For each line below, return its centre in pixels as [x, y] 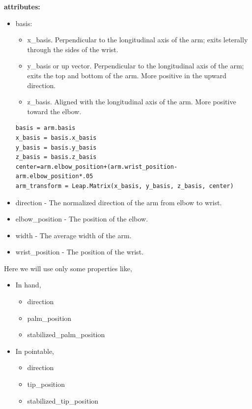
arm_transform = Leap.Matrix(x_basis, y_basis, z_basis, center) [125, 186]
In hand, [28, 285]
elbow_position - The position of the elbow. [82, 219]
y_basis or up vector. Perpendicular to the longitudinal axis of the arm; [136, 66]
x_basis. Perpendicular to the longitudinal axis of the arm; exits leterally [138, 40]
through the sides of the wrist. [73, 49]
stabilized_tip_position [63, 400]
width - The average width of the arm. [73, 235]
